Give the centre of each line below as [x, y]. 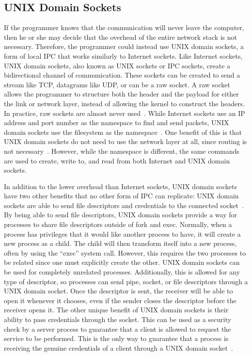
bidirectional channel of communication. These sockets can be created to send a [122, 75]
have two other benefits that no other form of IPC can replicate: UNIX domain [121, 196]
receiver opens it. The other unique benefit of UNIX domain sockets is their [116, 310]
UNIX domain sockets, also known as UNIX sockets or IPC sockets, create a [117, 65]
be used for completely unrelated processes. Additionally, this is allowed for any [122, 272]
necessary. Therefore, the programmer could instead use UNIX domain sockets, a [124, 46]
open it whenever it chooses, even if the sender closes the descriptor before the [120, 300]
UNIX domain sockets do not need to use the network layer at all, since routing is [126, 141]
